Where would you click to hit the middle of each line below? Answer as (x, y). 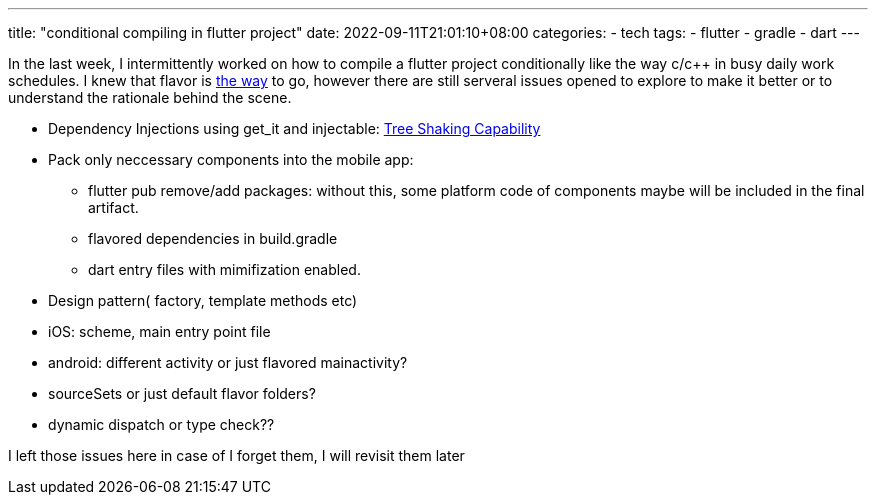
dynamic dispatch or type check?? (161, 424)
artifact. (113, 207)
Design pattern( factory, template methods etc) (203, 300)
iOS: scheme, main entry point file (159, 331)
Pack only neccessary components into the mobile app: (231, 159)
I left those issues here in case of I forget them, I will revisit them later (236, 455)
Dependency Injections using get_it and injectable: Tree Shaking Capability (294, 128)
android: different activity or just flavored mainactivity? (228, 362)
